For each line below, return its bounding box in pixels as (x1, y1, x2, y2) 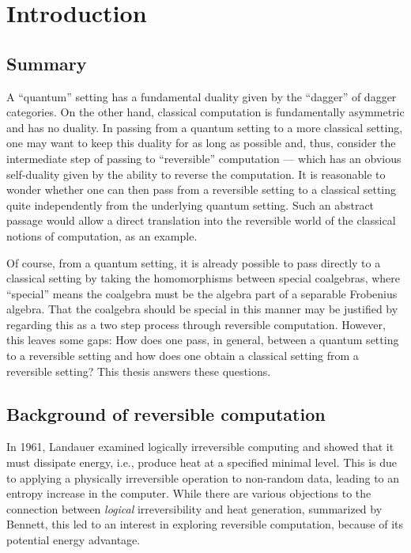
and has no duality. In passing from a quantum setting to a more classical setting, (6, 119, 403, 135)
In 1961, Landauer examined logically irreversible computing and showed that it (6, 438, 394, 455)
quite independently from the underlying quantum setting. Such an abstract (6, 196, 375, 213)
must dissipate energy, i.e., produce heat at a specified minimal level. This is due (6, 454, 398, 471)
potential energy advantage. (6, 532, 141, 548)
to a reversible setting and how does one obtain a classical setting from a (6, 347, 359, 364)
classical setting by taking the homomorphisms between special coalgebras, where (6, 270, 400, 286)
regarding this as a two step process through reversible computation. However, (6, 316, 386, 332)
